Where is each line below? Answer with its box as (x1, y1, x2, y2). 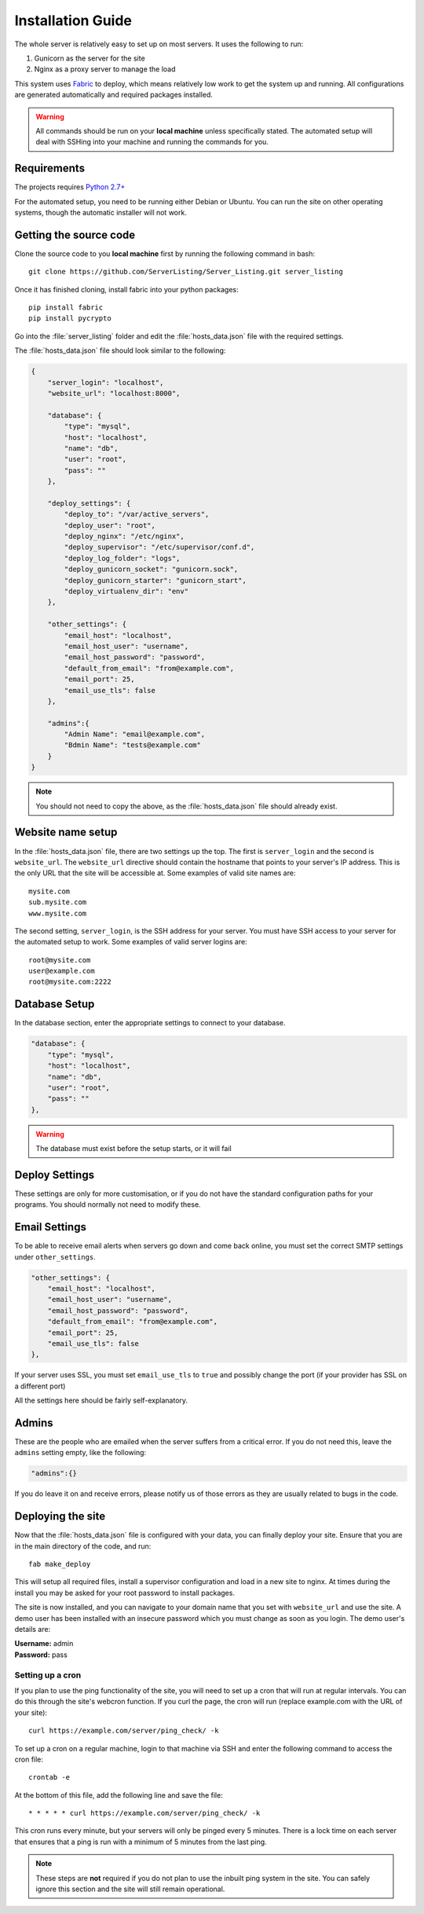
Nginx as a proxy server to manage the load (34, 64, 176, 74)
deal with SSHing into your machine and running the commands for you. (35, 137, 269, 147)
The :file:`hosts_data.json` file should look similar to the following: (14, 346, 226, 355)
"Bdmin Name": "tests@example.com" (64, 741, 202, 750)
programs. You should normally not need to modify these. (14, 1200, 201, 1209)
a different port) (14, 1381, 66, 1391)
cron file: (14, 1754, 43, 1764)
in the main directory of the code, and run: (14, 1541, 152, 1551)
